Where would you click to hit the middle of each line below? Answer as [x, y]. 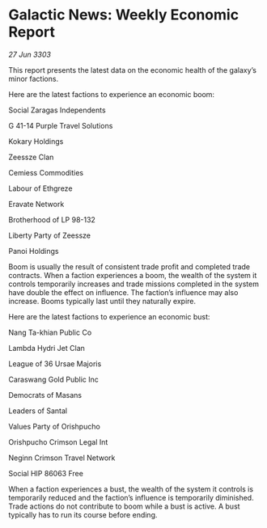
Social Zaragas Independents [57, 110]
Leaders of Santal [38, 411]
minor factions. [34, 78]
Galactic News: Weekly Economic [124, 15]
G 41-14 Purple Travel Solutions [61, 125]
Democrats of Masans [45, 395]
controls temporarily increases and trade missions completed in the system [133, 284]
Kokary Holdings [36, 141]
